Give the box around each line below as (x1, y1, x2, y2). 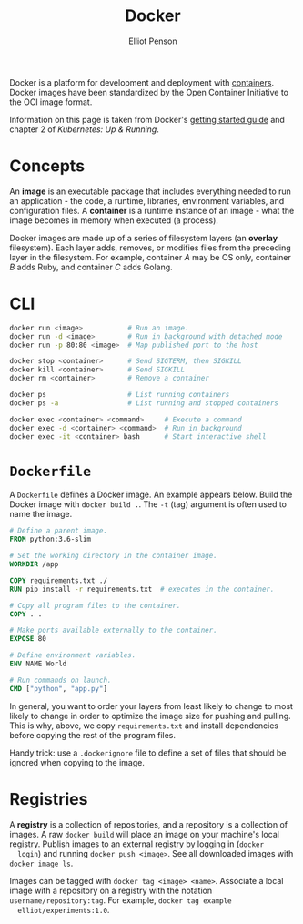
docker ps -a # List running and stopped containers (9, 398, 279, 408)
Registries (9, 788, 88, 809)
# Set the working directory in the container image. (9, 552, 218, 561)
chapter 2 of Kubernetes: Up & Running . (9, 124, 159, 135)
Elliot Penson (128, 36, 177, 46)
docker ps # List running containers (9, 391, 230, 400)
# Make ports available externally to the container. (9, 625, 218, 635)
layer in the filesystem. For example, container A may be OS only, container (9, 251, 291, 262)
